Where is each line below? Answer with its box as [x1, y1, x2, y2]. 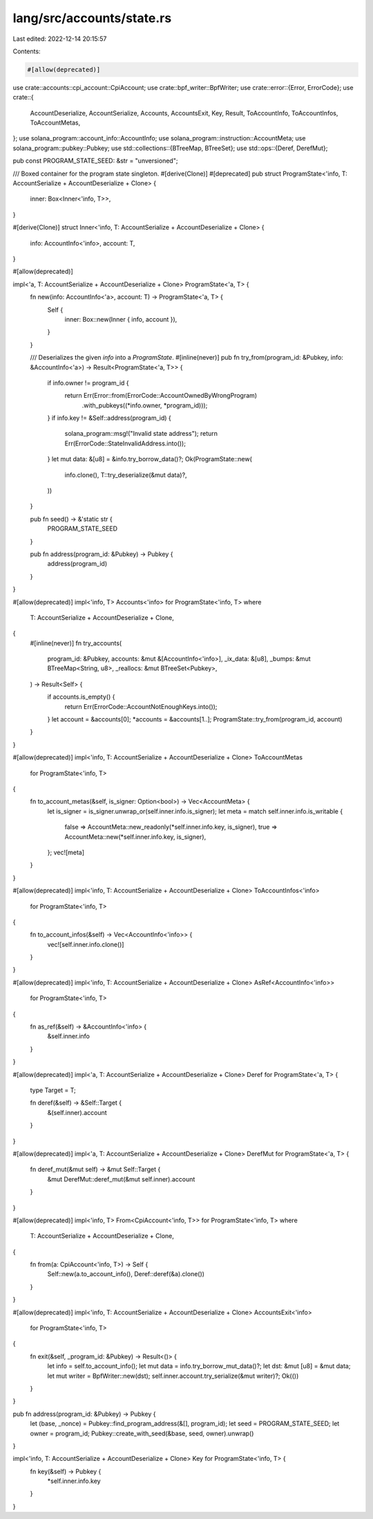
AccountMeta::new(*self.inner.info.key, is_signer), [64, 832, 207, 840]
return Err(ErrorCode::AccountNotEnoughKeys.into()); [64, 702, 218, 710]
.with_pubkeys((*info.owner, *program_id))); [82, 401, 208, 409]
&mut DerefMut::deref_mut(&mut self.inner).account [47, 1175, 195, 1183]
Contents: [12, 47, 41, 55]
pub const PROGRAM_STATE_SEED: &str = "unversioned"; [12, 156, 178, 165]
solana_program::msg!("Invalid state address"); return [64, 430, 218, 438]
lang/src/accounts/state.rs [12, 10, 172, 26]
